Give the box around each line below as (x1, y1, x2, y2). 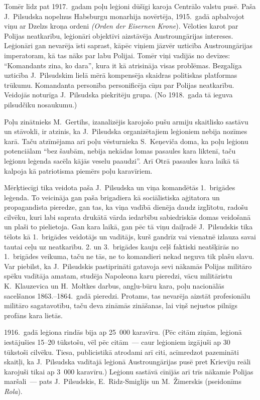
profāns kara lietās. (4, 310, 63, 320)
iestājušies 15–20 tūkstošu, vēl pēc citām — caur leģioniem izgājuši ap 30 (4, 337, 230, 347)
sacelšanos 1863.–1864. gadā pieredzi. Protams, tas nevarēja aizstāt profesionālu (4, 290, 250, 301)
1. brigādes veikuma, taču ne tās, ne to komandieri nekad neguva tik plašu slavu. (4, 251, 254, 261)
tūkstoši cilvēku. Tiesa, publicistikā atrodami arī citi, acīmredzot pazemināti (4, 346, 239, 357)
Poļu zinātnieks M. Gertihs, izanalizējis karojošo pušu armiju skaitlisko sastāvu (4, 116, 248, 126)
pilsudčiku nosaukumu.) (4, 99, 77, 109)
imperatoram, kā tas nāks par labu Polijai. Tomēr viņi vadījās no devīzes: (4, 50, 230, 60)
